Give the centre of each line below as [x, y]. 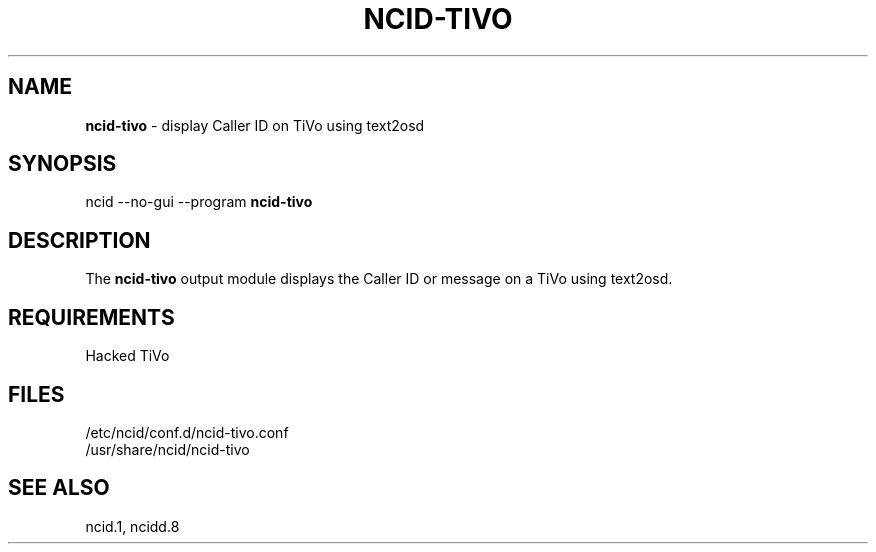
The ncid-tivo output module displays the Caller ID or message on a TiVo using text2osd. [379, 279]
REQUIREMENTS [91, 317]
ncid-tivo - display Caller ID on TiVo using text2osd [255, 125]
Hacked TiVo [127, 356]
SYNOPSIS [62, 164]
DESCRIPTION [79, 240]
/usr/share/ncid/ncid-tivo [167, 449]
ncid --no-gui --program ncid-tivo [199, 202]
